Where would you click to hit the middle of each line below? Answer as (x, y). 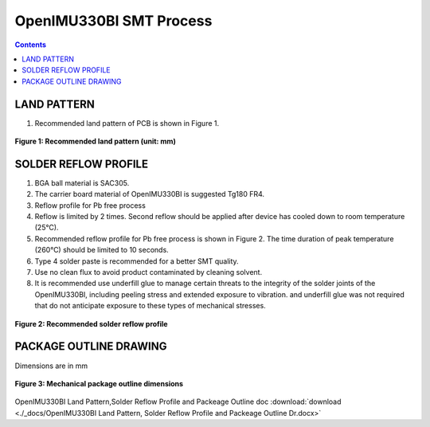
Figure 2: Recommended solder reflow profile (91, 323)
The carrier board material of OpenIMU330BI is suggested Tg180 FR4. (150, 194)
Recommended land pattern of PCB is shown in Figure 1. (127, 123)
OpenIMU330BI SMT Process (113, 21)
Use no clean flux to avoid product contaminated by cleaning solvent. (149, 272)
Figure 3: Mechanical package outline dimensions (99, 383)
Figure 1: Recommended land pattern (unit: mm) (96, 141)
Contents (31, 45)
